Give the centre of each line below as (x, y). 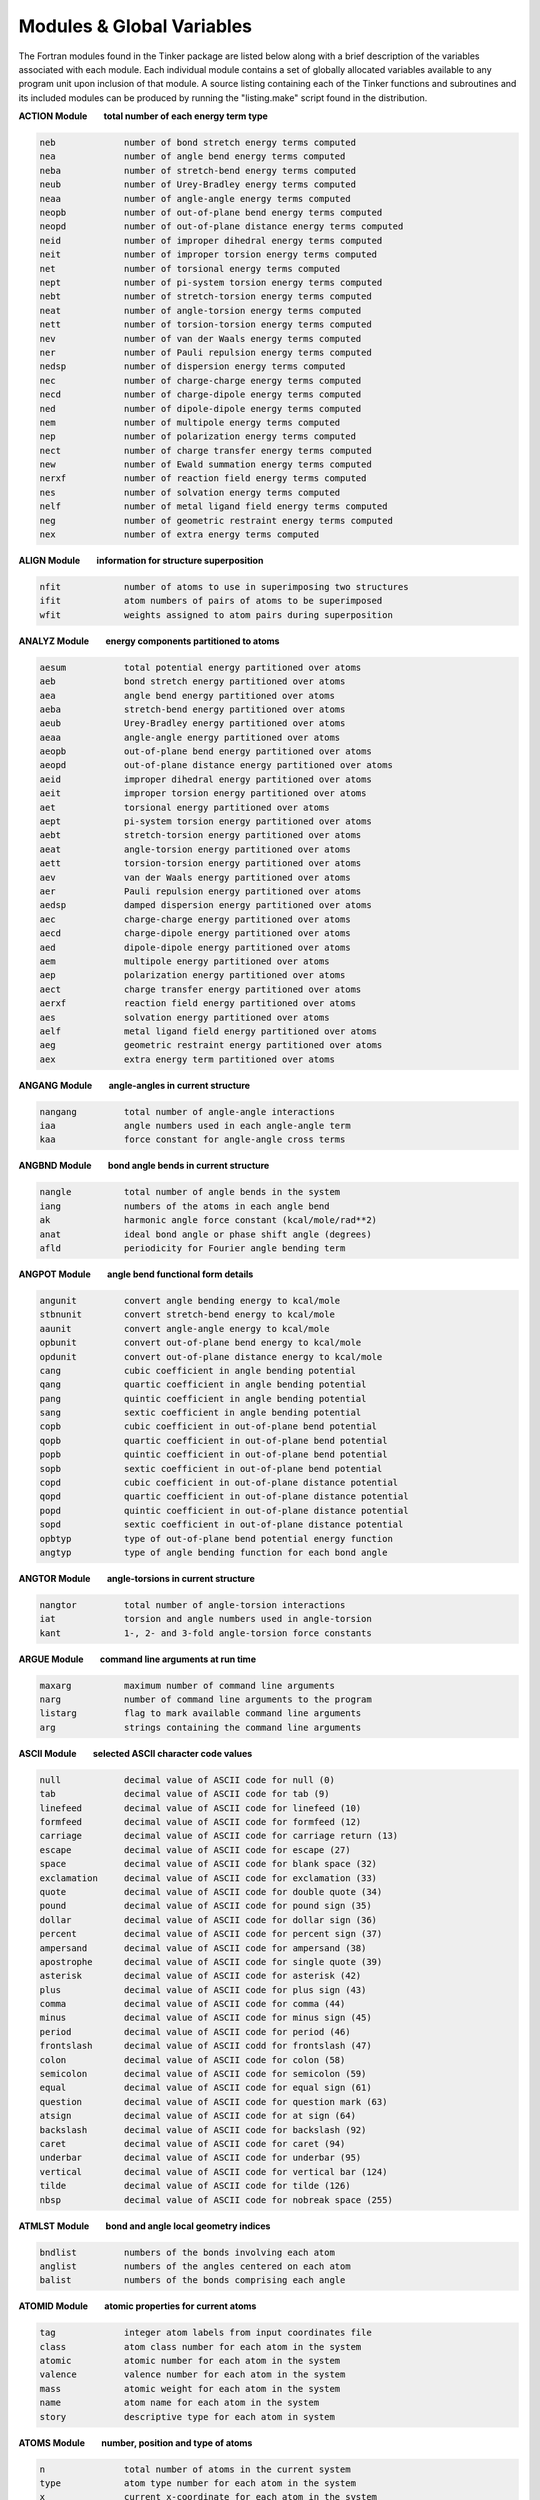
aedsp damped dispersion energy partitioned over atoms (205, 905)
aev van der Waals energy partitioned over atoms (195, 877)
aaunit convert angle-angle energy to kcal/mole (184, 1328)
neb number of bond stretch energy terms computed (198, 143)
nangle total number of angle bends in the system (190, 1192)
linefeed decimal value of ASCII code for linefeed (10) (200, 1808)
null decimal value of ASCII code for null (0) (187, 1779)
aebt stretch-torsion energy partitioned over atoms (200, 835)
